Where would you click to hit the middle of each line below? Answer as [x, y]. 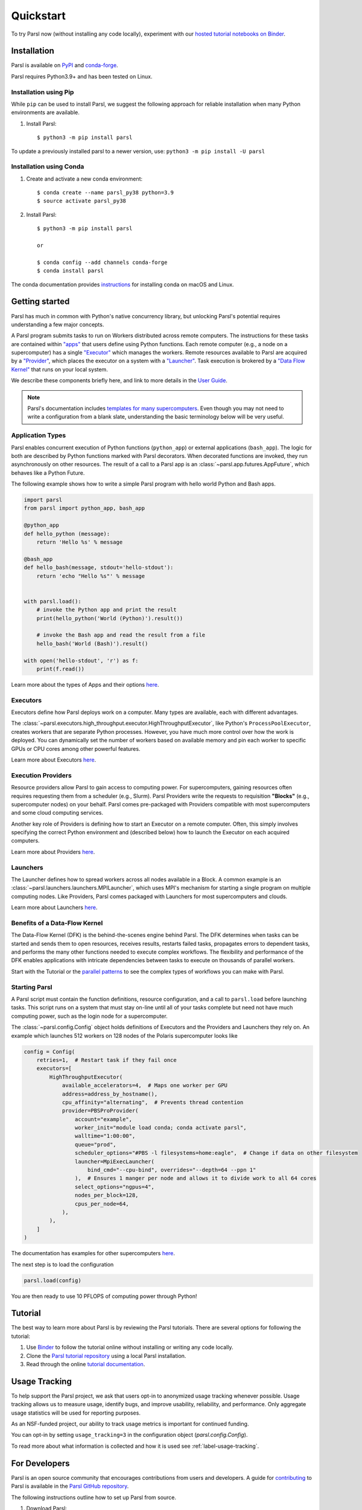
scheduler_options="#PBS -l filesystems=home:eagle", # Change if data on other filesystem [216, 1153]
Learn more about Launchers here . [54, 908]
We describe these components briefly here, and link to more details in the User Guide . [119, 381]
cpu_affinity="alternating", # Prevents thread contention [153, 1102]
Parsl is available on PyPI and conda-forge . [65, 65]
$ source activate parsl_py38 [82, 201]
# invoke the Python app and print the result [107, 610]
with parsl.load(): [52, 601]
